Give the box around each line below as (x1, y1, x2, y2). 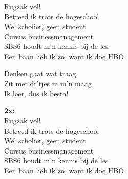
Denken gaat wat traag (4, 68, 76, 79)
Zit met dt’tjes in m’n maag (4, 78, 92, 89)
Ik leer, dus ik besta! (4, 88, 69, 98)
